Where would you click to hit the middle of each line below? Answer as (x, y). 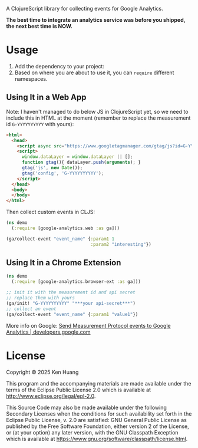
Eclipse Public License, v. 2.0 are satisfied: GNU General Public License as (96, 420)
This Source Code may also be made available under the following (86, 407)
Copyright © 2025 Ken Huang (42, 372)
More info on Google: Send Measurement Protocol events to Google (88, 325)
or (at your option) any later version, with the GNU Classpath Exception (92, 432)
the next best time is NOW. (39, 26)
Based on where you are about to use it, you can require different (94, 73)
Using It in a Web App (46, 98)
